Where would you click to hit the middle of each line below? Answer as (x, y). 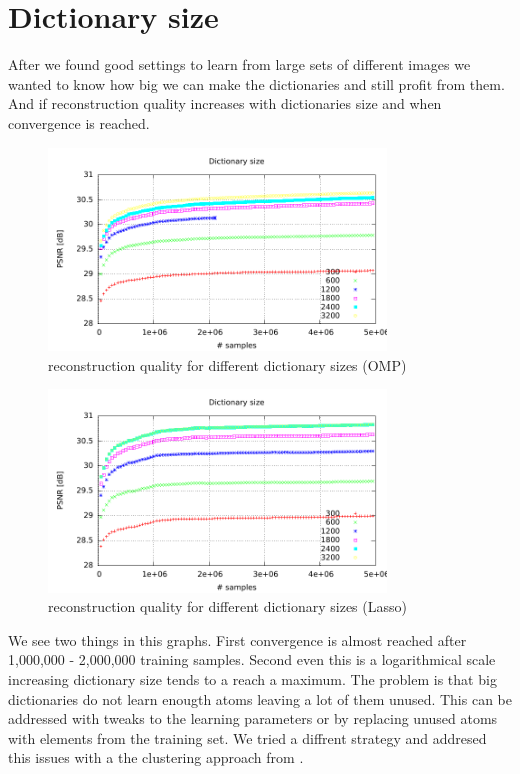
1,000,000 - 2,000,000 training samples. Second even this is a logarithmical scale (252, 659)
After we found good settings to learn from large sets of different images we (239, 64)
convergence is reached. (79, 122)
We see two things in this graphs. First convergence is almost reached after (237, 639)
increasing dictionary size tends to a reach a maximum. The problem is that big (252, 679)
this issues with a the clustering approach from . (156, 757)
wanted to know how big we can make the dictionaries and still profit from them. (256, 83)
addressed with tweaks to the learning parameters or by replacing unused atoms (253, 718)
